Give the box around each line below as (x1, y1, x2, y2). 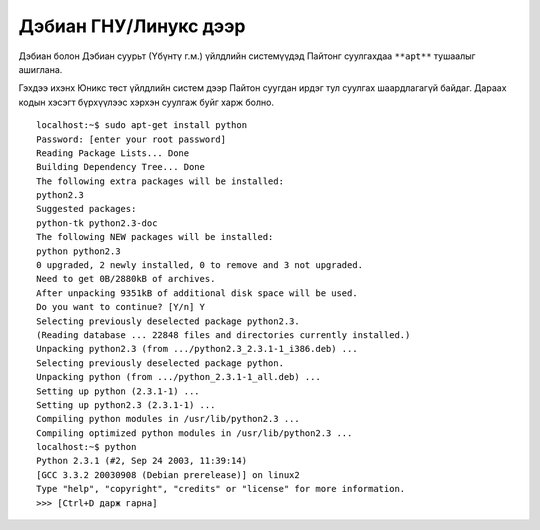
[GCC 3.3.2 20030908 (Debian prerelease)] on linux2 (36, 469, 300, 480)
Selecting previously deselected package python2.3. (36, 315, 300, 327)
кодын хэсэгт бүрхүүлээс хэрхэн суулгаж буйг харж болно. (18, 96, 275, 108)
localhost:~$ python (36, 441, 137, 453)
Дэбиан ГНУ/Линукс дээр (18, 15, 246, 37)
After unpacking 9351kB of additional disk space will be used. (36, 287, 359, 299)
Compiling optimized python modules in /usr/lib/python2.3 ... (36, 427, 353, 439)
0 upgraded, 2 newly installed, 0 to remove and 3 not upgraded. (36, 260, 364, 271)
